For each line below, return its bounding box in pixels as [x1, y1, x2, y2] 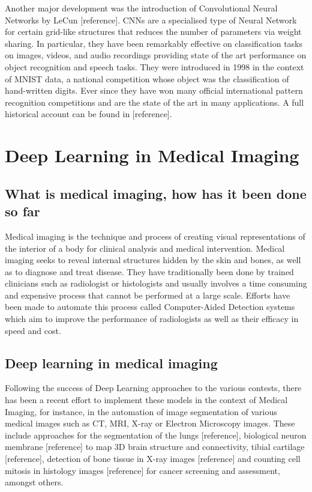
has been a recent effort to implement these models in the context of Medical [5, 393, 288, 406]
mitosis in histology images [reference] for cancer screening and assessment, [5, 464, 280, 476]
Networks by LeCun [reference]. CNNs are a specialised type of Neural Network [5, 13, 297, 26]
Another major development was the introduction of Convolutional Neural [5, 2, 278, 14]
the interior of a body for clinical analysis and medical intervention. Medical [5, 241, 285, 254]
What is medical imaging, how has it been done [5, 184, 307, 202]
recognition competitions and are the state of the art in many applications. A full [5, 96, 304, 108]
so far [5, 202, 40, 220]
